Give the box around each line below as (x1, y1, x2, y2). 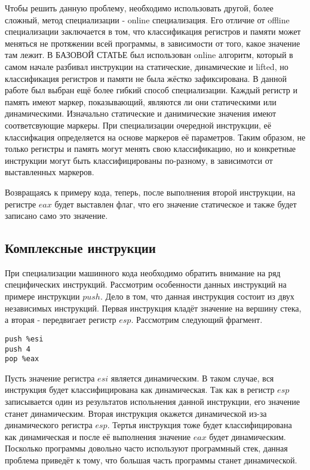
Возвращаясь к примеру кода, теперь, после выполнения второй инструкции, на (5, 185, 296, 198)
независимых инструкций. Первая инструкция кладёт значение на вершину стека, (5, 301, 302, 314)
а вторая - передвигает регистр (5, 313, 116, 326)
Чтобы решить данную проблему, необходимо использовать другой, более (5, 2, 274, 14)
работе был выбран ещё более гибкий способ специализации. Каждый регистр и (5, 84, 297, 96)
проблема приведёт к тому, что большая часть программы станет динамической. (5, 453, 297, 466)
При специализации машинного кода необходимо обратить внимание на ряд (5, 266, 281, 279)
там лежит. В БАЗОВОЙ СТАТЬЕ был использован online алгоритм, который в (5, 48, 293, 61)
